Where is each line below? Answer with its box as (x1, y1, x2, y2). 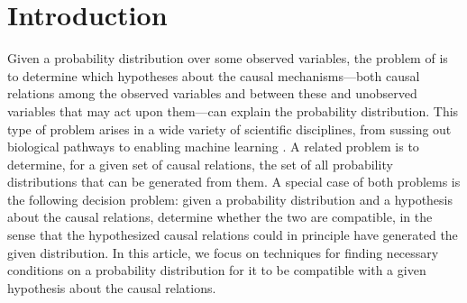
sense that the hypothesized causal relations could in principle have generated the (7, 225, 458, 244)
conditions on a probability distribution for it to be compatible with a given (7, 261, 426, 280)
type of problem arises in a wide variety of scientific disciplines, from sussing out (7, 119, 452, 138)
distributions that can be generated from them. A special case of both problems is (7, 172, 461, 191)
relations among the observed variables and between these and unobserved (7, 84, 417, 103)
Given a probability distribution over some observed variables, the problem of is (7, 49, 448, 68)
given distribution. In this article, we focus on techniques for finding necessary (7, 243, 439, 262)
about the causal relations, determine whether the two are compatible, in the (7, 207, 433, 226)
